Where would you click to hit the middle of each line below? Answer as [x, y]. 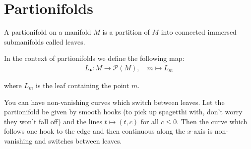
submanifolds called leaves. [45, 41]
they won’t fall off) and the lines [53, 121]
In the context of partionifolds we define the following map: [94, 58]
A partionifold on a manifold [48, 32]
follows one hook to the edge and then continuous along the [94, 131]
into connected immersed [199, 32]
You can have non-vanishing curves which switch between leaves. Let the [114, 102]
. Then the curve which [212, 121]
